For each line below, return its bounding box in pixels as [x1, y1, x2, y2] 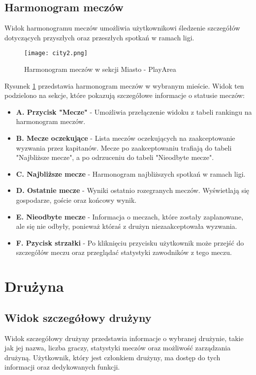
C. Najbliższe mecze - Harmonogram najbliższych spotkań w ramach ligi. [16, 168, 246, 179]
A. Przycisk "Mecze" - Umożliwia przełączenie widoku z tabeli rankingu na [16, 106, 252, 117]
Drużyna [4, 276, 64, 296]
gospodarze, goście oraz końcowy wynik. [16, 194, 137, 205]
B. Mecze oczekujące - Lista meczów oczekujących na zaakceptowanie [16, 133, 235, 143]
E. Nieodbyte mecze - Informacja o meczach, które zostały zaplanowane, [16, 211, 244, 221]
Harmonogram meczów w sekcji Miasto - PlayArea [24, 64, 176, 74]
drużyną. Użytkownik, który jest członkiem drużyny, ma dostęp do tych [4, 352, 221, 362]
